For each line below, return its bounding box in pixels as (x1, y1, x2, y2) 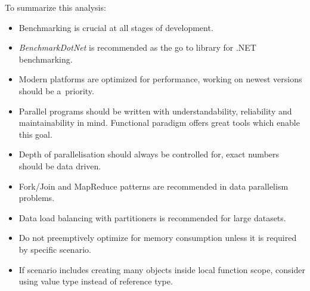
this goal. (18, 128, 52, 140)
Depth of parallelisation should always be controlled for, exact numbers (18, 148, 280, 160)
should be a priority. (18, 84, 94, 97)
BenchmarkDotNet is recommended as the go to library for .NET (18, 41, 256, 54)
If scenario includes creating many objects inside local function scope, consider (18, 263, 305, 275)
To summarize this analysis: (5, 1, 106, 13)
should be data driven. (18, 159, 101, 172)
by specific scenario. (18, 243, 91, 255)
